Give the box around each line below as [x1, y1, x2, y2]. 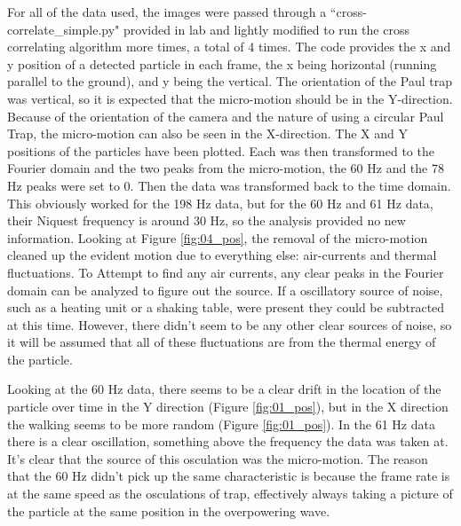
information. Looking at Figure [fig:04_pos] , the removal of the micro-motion [7, 228, 428, 247]
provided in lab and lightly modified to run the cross [123, 20, 409, 38]
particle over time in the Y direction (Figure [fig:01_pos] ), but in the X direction [7, 397, 449, 416]
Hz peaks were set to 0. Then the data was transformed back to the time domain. [7, 176, 451, 194]
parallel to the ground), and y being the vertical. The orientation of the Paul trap [7, 72, 452, 90]
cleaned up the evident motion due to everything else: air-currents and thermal [7, 246, 437, 264]
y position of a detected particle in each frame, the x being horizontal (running [7, 54, 437, 73]
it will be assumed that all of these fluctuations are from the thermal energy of [7, 333, 436, 351]
